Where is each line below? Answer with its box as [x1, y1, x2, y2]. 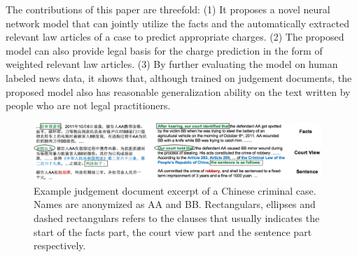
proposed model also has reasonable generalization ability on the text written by [6, 84, 351, 99]
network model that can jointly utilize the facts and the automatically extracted [6, 15, 349, 30]
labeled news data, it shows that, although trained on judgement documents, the [6, 70, 352, 85]
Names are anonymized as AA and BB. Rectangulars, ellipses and [34, 197, 316, 211]
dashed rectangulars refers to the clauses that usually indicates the [34, 211, 320, 225]
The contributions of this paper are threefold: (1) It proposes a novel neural [6, 2, 330, 16]
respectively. [34, 238, 86, 253]
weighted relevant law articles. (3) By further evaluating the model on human [6, 57, 338, 71]
